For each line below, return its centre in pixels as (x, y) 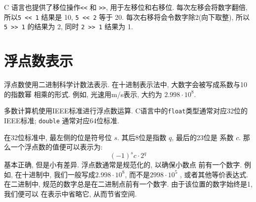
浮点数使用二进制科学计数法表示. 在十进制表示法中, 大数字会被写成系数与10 (126, 84)
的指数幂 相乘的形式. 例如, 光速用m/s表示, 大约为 (83, 94)
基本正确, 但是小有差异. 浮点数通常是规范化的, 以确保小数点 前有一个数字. (123, 165)
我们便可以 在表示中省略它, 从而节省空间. (71, 194)
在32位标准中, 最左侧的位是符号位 (58, 137)
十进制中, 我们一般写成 (59, 174)
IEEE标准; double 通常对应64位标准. (62, 120)
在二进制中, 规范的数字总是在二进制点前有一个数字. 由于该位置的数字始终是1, (128, 184)
